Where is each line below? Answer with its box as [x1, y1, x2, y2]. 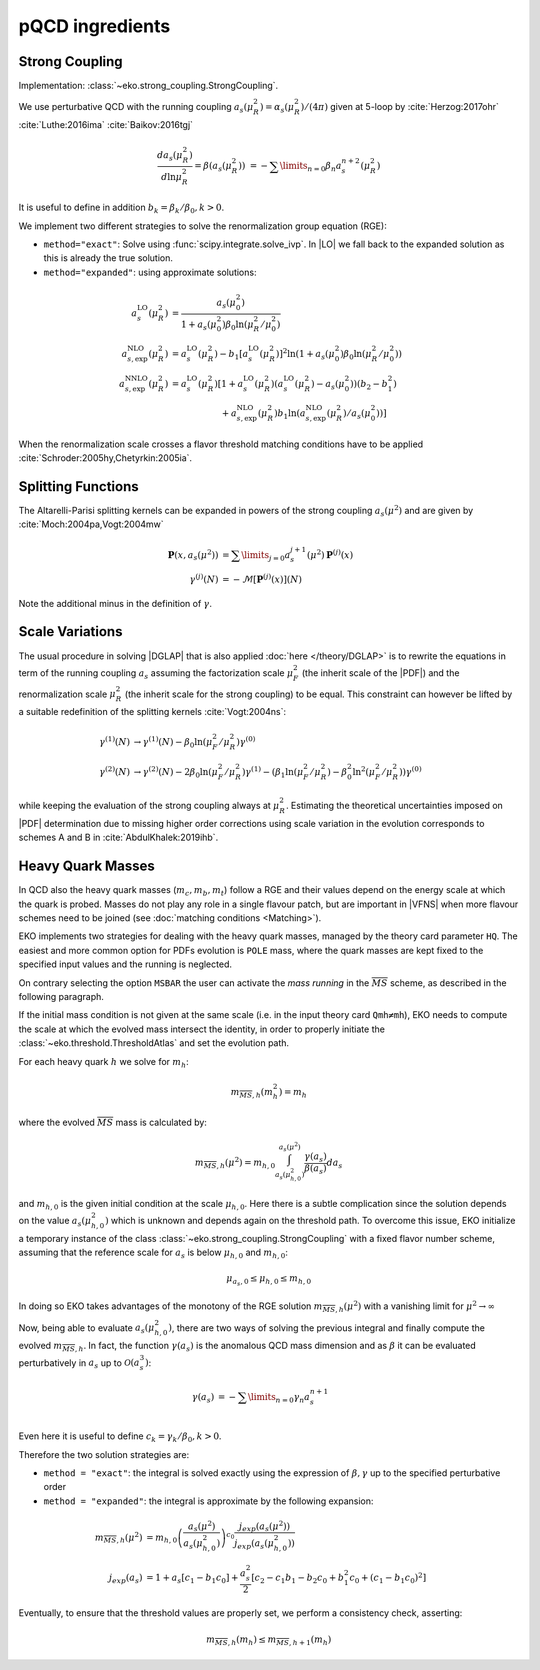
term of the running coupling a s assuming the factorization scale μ [18, 666, 294, 681]
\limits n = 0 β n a [279, 160, 342, 174]
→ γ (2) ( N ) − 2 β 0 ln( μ [133, 765, 219, 780]
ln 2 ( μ [352, 765, 376, 777]
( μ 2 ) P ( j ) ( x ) [306, 547, 354, 560]
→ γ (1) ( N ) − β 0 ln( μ [133, 735, 213, 750]
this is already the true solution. [43, 252, 174, 264]
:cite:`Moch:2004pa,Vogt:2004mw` [18, 518, 164, 530]
